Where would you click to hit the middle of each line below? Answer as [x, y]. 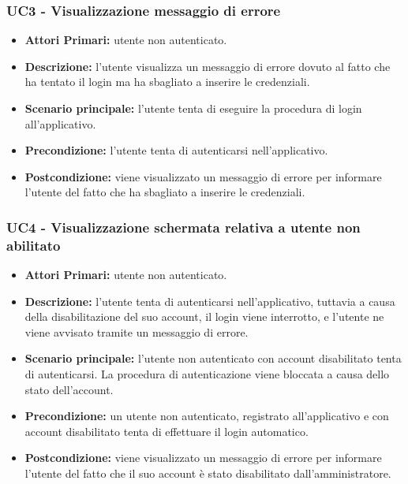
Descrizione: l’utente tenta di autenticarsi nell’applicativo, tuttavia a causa [210, 301]
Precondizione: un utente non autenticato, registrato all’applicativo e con [207, 416]
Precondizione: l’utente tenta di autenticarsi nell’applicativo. [176, 150]
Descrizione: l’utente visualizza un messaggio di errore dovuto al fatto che [208, 66]
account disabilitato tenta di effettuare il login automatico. [167, 431]
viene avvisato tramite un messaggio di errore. [137, 331]
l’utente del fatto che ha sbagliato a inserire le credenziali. [165, 192]
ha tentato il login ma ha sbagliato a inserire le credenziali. [167, 82]
